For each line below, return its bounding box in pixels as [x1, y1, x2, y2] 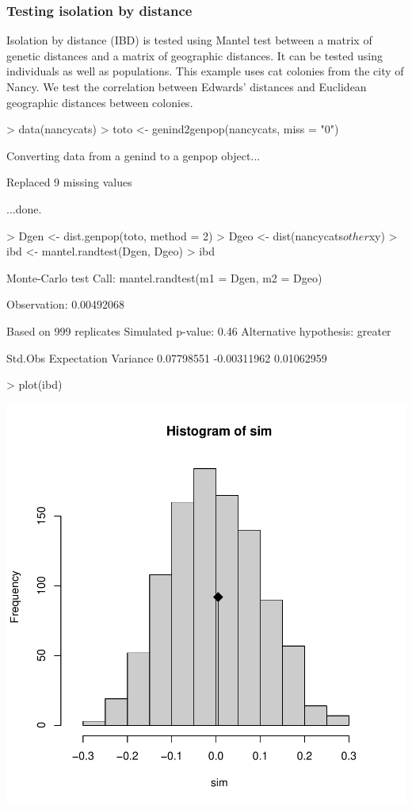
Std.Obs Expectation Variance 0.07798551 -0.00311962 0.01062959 [6, 349, 327, 366]
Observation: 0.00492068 [6, 296, 125, 313]
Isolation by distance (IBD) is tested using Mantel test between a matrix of [6, 32, 372, 48]
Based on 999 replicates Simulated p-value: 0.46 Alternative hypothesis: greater [6, 322, 391, 339]
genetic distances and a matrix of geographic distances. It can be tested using [6, 47, 383, 63]
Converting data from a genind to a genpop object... [6, 147, 261, 163]
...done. [6, 200, 42, 217]
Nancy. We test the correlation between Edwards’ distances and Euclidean [6, 79, 367, 94]
